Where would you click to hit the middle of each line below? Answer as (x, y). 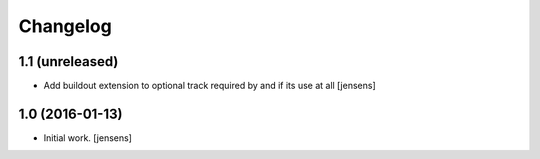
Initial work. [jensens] (87, 137)
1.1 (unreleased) (68, 61)
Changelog (65, 26)
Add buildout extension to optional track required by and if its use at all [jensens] (210, 86)
